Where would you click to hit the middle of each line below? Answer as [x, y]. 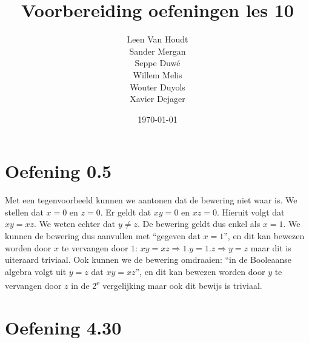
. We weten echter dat [75, 224]
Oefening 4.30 [63, 327]
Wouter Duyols [158, 87]
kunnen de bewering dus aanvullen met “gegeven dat [103, 236]
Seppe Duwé [158, 63]
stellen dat [24, 212]
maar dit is [271, 247]
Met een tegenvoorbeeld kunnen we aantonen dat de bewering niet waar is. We [151, 200]
